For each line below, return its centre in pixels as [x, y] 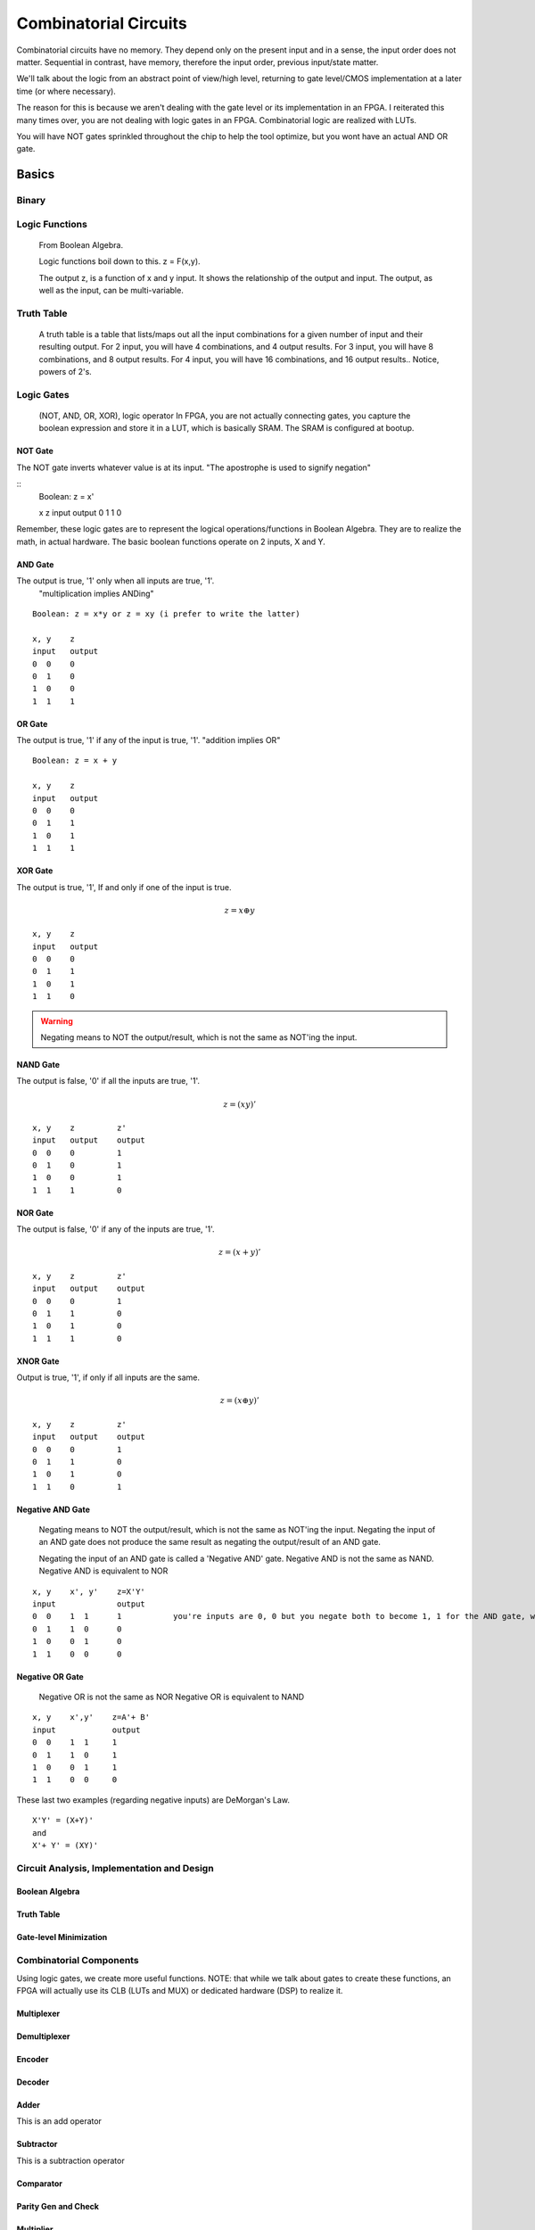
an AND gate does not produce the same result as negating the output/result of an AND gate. [210, 1542]
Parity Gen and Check [58, 2206]
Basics [36, 174]
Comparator [39, 2183]
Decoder [33, 2082]
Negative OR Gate [50, 1676]
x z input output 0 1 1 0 [80, 513]
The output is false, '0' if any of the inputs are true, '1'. [115, 1229]
